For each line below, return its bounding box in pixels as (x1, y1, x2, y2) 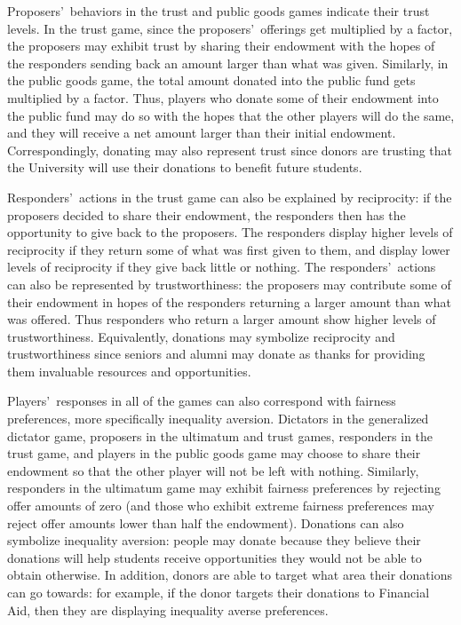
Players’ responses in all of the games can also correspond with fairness (7, 392, 396, 410)
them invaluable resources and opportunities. (7, 361, 251, 380)
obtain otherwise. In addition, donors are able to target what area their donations (7, 566, 453, 584)
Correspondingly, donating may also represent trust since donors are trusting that (7, 140, 453, 159)
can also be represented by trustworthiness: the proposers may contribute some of (7, 274, 451, 293)
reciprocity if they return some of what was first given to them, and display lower (7, 240, 450, 258)
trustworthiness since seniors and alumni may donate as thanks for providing (7, 344, 425, 363)
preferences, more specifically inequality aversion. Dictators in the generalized (7, 409, 429, 428)
